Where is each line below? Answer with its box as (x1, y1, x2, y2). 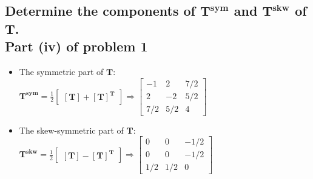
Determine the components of (5, 1, 195, 20)
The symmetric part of (19, 65, 104, 77)
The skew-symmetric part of (19, 123, 124, 136)
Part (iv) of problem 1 (5, 37, 148, 56)
